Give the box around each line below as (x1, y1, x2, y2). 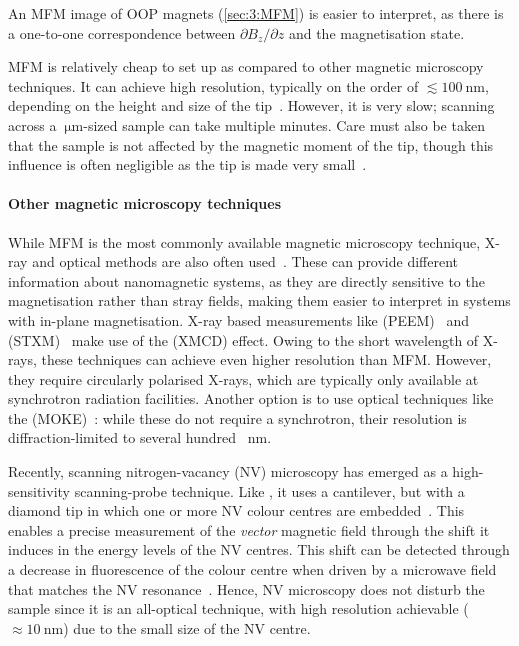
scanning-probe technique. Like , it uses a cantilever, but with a (74, 480, 465, 501)
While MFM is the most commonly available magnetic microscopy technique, (8, 231, 481, 252)
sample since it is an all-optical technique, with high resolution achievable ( (8, 598, 469, 619)
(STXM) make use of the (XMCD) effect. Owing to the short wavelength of (8, 329, 479, 350)
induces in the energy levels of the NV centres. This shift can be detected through (8, 539, 510, 560)
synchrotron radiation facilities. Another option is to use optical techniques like (8, 388, 494, 409)
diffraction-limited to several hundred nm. (8, 427, 272, 448)
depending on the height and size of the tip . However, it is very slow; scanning (8, 95, 495, 116)
